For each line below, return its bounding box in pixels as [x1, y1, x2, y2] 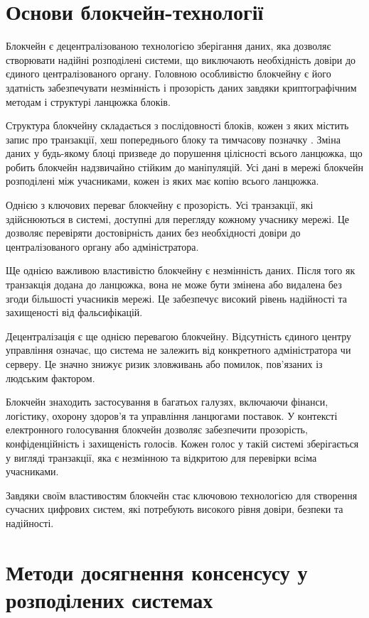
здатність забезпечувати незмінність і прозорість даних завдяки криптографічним [6, 80, 357, 94]
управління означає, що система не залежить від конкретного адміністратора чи [6, 342, 351, 357]
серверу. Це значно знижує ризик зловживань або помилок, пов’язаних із [6, 357, 323, 371]
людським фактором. [6, 370, 95, 385]
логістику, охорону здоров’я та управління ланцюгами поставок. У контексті [6, 408, 338, 423]
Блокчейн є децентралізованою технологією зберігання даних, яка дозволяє [6, 38, 331, 53]
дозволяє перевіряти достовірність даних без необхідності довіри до [6, 225, 301, 240]
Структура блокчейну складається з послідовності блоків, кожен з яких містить [6, 118, 349, 133]
